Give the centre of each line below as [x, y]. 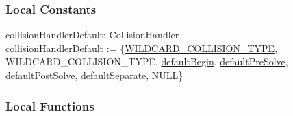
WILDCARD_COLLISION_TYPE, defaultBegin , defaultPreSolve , [147, 61]
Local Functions [50, 105]
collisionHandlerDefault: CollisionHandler [92, 35]
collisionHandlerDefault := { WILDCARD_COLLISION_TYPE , [142, 48]
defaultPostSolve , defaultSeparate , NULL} [94, 75]
